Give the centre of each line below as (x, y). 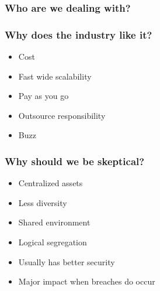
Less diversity (43, 202)
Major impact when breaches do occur (87, 281)
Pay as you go (44, 96)
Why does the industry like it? (79, 34)
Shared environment (54, 222)
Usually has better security (67, 261)
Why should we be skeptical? (75, 161)
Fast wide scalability (55, 76)
